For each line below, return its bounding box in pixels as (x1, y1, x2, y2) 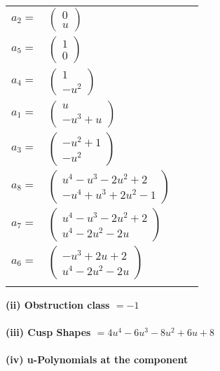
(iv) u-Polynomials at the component (6, 352, 188, 367)
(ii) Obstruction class (6, 297, 110, 311)
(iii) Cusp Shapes (6, 325, 91, 339)
